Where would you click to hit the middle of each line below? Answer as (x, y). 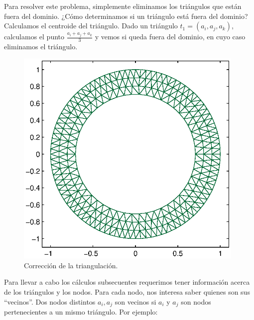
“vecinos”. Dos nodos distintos (50, 301)
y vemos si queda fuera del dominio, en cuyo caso (170, 37)
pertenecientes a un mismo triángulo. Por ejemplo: (81, 311)
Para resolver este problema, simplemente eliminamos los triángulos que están (123, 6)
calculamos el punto (34, 37)
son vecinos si (135, 301)
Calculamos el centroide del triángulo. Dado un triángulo (91, 26)
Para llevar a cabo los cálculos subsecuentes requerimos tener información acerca (127, 282)
